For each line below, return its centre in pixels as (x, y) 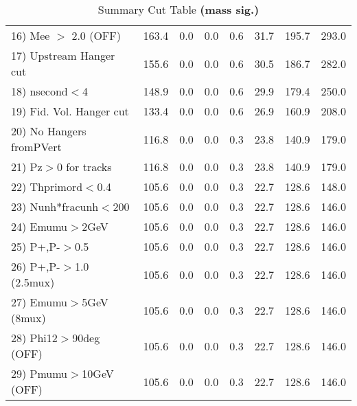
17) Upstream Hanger (63, 55)
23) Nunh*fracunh (55, 206)
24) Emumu (39, 226)
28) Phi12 (34, 338)
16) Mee (31, 35)
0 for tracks (84, 167)
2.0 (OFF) (96, 35)
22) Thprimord (47, 187)
